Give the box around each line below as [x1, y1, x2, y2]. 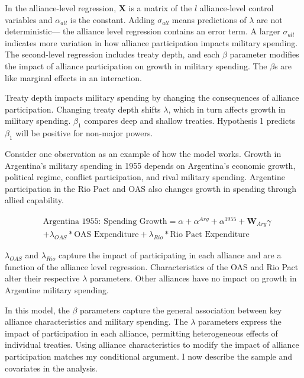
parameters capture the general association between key [80, 303, 282, 316]
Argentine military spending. [5, 284, 109, 296]
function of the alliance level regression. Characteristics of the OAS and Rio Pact [5, 260, 299, 273]
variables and [5, 13, 53, 25]
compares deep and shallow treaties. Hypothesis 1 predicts [84, 114, 296, 127]
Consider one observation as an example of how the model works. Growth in [5, 147, 282, 159]
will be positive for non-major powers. [15, 127, 153, 139]
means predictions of [172, 13, 247, 25]
